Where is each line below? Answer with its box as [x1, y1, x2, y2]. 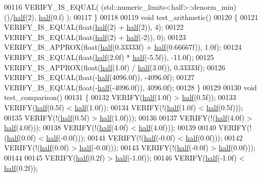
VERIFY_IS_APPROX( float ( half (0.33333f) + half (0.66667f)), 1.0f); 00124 [4, 42, 242, 52]
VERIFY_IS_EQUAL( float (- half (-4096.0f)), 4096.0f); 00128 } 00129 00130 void [4, 82, 257, 92]
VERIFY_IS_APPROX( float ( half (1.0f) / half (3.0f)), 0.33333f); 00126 [4, 62, 226, 72]
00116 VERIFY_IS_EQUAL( [4, 2, 99, 12]
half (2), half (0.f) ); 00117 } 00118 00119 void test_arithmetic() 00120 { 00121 [13, 11, 258, 22]
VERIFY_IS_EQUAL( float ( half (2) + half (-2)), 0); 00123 [4, 31, 186, 42]
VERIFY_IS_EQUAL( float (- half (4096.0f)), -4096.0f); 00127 [4, 72, 195, 83]
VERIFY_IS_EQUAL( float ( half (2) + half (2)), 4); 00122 [4, 22, 184, 32]
